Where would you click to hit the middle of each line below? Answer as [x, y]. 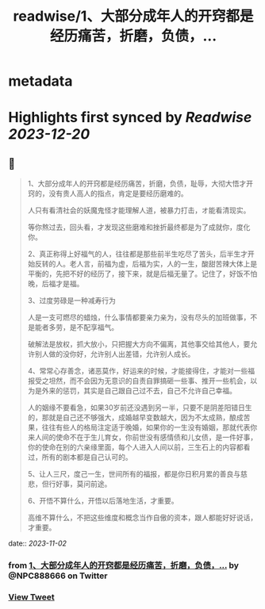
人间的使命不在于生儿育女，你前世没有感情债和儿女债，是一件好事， [146, 438]
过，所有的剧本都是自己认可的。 [80, 458]
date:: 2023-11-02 [38, 543]
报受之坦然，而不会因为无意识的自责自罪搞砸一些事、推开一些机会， [139, 381]
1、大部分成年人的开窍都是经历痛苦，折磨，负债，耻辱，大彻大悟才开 [140, 184]
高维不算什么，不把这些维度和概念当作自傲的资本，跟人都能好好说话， [142, 518]
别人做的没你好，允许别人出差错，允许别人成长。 [115, 354]
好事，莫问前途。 [83, 484]
